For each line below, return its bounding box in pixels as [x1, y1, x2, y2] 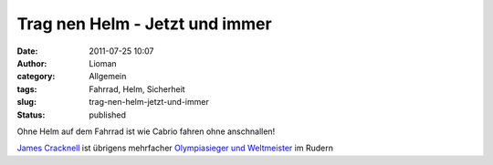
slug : [16, 97, 37, 108]
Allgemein [89, 71, 127, 82]
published [89, 109, 127, 120]
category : [16, 71, 56, 82]
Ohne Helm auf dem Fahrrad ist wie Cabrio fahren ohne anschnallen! [16, 126, 276, 137]
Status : [16, 109, 46, 120]
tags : [16, 83, 37, 95]
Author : [16, 57, 47, 68]
